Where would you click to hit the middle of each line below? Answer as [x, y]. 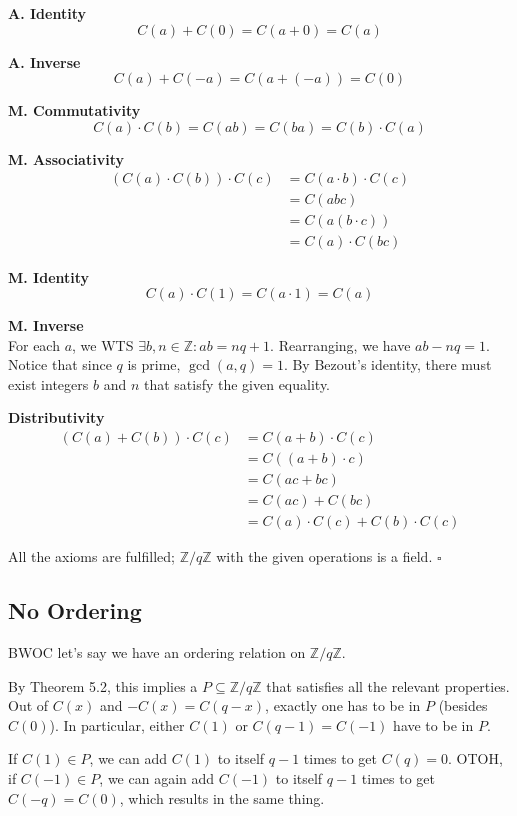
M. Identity [49, 276]
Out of [28, 705]
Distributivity [56, 417]
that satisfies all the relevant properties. [388, 685]
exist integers [48, 383]
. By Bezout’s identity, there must [387, 364]
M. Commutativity [74, 110]
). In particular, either [117, 724]
